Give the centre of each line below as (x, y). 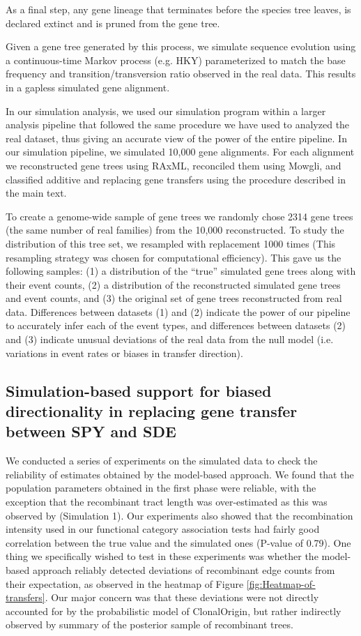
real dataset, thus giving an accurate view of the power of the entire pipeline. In (176, 138)
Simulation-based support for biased (139, 390)
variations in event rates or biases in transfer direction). (124, 353)
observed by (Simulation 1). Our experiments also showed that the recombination (179, 515)
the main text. (36, 193)
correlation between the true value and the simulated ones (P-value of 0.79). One (178, 542)
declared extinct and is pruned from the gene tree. (113, 23)
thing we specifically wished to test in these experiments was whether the (162, 556)
